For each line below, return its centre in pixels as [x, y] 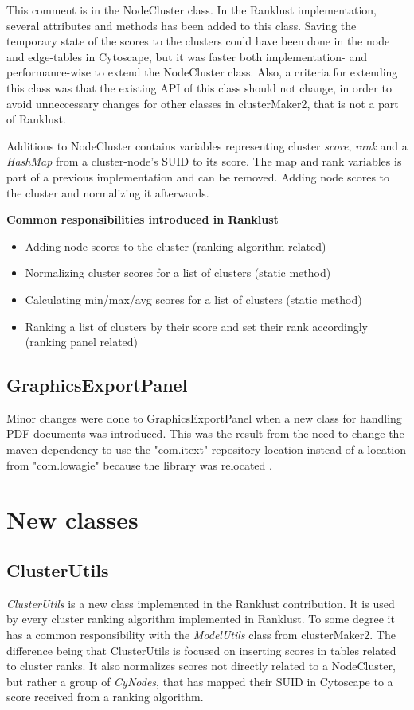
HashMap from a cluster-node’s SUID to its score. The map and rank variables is [204, 161]
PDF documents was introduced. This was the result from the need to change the [205, 433]
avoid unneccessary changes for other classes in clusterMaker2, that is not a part [203, 103]
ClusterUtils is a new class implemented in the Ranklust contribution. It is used [201, 603]
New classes [72, 519]
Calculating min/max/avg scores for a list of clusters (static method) [193, 299]
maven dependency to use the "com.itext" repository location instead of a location [206, 449]
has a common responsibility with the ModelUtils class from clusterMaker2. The [201, 635]
